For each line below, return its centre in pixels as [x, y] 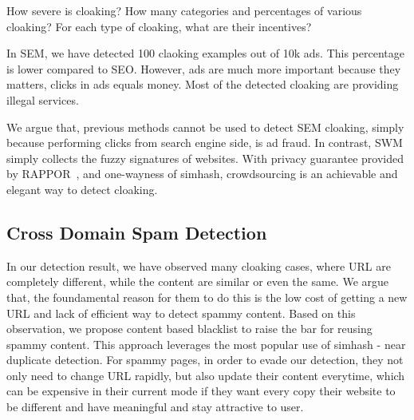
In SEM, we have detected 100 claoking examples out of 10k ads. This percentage [205, 53]
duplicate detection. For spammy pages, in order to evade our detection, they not [205, 360]
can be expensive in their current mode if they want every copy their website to [201, 391]
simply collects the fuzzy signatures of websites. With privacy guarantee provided [205, 158]
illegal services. [43, 99]
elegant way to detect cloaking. [82, 189]
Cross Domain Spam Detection [137, 232]
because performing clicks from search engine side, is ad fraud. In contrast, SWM [205, 143]
